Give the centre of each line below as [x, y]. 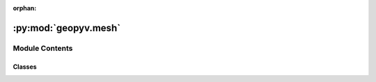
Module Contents [43, 48]
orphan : [25, 8]
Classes [25, 67]
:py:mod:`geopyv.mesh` [67, 28]
